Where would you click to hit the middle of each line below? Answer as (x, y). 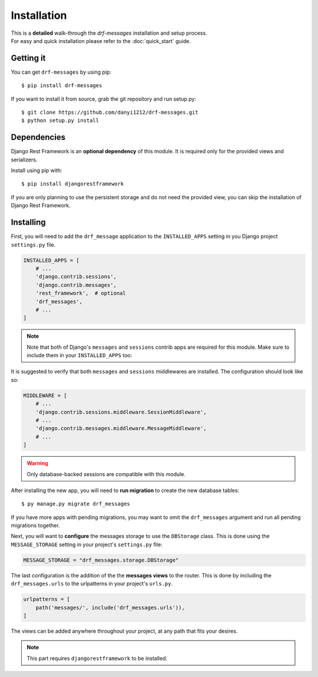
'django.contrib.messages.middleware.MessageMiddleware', (121, 428)
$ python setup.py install (60, 120)
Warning (37, 463)
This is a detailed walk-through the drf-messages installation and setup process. (109, 33)
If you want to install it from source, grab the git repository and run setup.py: (104, 99)
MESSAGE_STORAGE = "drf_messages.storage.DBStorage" (101, 560)
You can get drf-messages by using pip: (61, 72)
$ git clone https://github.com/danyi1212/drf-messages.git (110, 113)
